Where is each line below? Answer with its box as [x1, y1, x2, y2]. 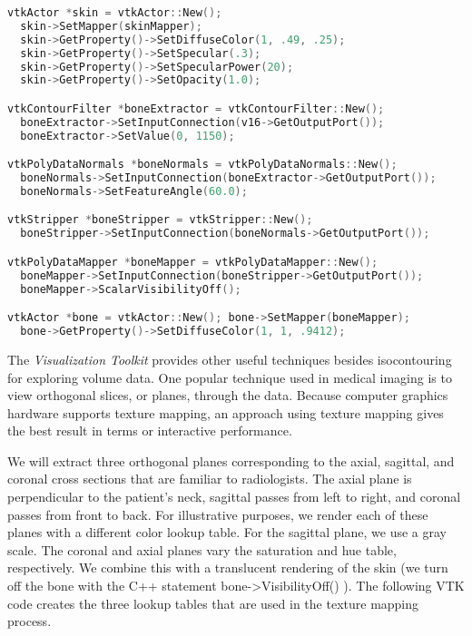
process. [7, 612, 52, 631]
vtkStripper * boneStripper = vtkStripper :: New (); [7, 213, 313, 227]
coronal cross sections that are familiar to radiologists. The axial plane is [7, 469, 412, 488]
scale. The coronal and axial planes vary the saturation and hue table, [7, 540, 397, 559]
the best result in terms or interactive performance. [7, 421, 292, 440]
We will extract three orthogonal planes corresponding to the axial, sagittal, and [7, 451, 455, 470]
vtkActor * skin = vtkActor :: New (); [7, 6, 222, 19]
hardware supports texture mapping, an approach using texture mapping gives [7, 403, 444, 422]
